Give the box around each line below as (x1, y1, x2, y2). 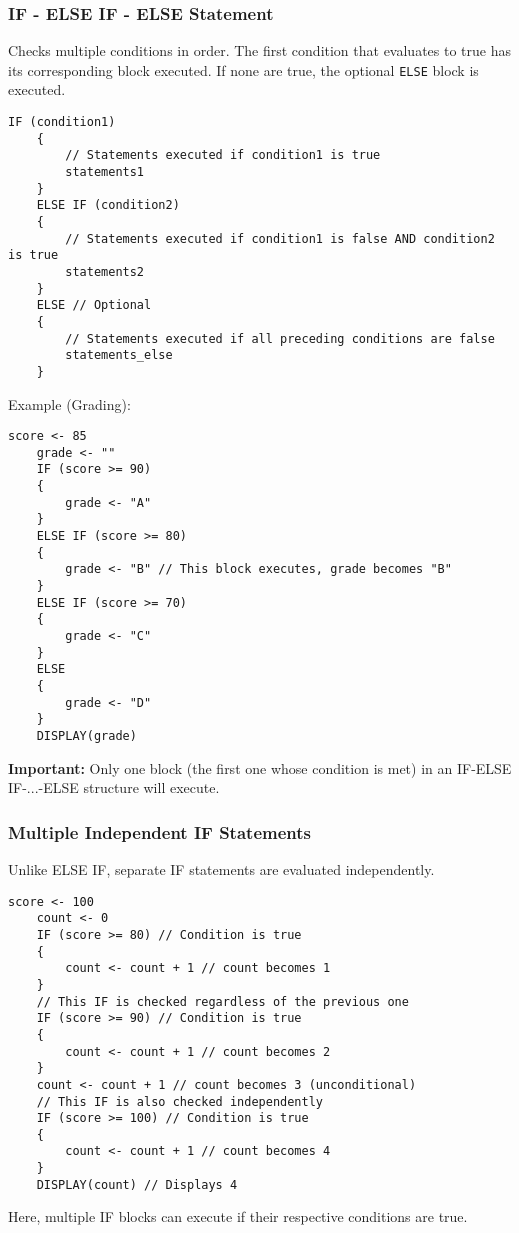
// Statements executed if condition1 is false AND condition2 (65, 231, 495, 246)
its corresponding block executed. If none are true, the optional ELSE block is (8, 59, 479, 80)
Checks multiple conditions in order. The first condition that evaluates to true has (8, 40, 511, 61)
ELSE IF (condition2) (36, 198, 180, 213)
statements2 (65, 264, 145, 279)
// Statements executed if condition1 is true (65, 148, 381, 163)
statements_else (65, 348, 173, 363)
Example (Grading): (8, 393, 131, 414)
